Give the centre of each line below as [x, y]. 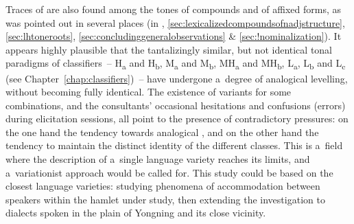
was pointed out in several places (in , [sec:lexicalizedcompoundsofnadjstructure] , [175, 22]
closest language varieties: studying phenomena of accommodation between [163, 186]
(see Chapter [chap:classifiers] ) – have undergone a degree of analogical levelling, [177, 78]
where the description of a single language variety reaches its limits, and [158, 159]
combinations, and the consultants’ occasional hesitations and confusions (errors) [176, 105]
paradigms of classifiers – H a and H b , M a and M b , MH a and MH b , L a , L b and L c [176, 64]
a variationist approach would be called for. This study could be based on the [169, 172]
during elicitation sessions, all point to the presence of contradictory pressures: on [177, 119]
